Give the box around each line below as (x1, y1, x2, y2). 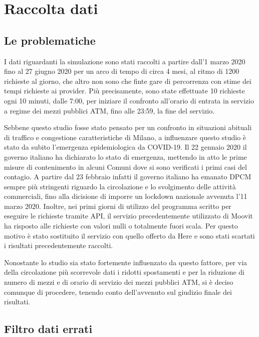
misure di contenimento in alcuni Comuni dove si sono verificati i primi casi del (4, 161, 247, 172)
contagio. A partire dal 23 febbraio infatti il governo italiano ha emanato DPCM (4, 171, 251, 182)
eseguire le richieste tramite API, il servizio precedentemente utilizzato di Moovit (4, 210, 253, 221)
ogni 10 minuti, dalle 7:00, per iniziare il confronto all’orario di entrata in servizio (4, 95, 254, 105)
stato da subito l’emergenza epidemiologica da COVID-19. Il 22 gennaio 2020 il (4, 142, 247, 152)
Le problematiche (4, 32, 96, 48)
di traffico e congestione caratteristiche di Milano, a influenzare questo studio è (4, 132, 246, 142)
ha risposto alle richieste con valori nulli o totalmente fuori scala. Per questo (4, 220, 238, 231)
